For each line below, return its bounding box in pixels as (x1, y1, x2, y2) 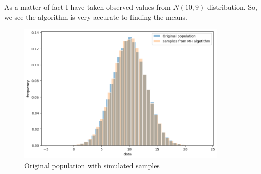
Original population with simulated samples (24, 160, 160, 170)
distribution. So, (207, 2, 257, 12)
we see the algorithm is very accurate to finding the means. (4, 11, 187, 22)
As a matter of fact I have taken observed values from (4, 2, 171, 12)
